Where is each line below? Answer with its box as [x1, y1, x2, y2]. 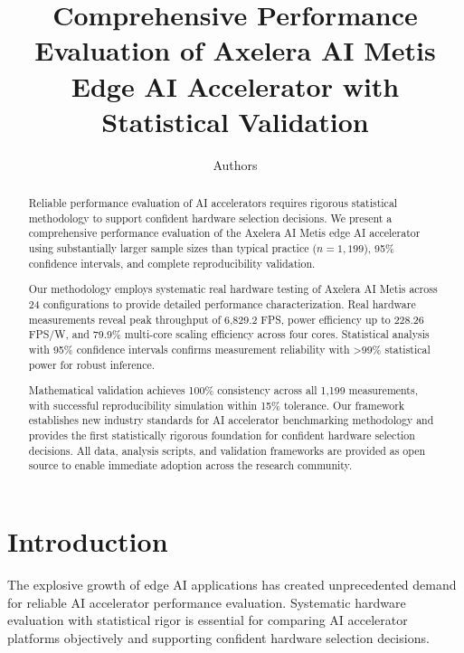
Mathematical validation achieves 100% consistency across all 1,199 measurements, [28, 383, 418, 398]
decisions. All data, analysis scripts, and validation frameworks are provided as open [28, 442, 426, 458]
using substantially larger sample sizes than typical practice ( [28, 241, 317, 256]
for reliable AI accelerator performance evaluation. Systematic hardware [7, 592, 406, 611]
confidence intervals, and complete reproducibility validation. [28, 255, 316, 270]
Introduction [7, 523, 168, 560]
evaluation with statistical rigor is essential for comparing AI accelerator [7, 610, 408, 629]
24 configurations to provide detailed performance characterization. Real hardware [28, 296, 416, 311]
